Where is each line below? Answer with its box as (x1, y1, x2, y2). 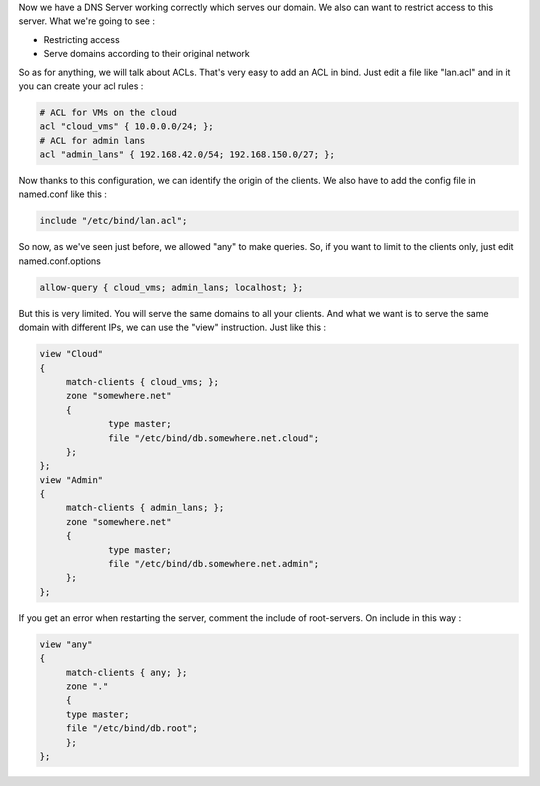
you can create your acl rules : (18, 80, 144, 92)
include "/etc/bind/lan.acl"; (39, 215, 188, 227)
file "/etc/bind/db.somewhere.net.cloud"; (108, 432, 320, 444)
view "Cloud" (39, 348, 104, 360)
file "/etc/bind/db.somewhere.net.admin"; (108, 558, 320, 570)
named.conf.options (18, 255, 102, 267)
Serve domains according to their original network (43, 48, 250, 60)
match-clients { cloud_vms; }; (65, 376, 220, 387)
